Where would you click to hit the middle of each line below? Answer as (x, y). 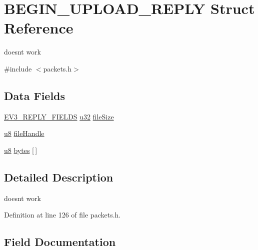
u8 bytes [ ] (21, 150)
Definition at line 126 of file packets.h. (62, 215)
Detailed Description (59, 177)
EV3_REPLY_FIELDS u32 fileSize (59, 116)
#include (18, 68)
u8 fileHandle (24, 133)
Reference (39, 28)
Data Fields (35, 95)
